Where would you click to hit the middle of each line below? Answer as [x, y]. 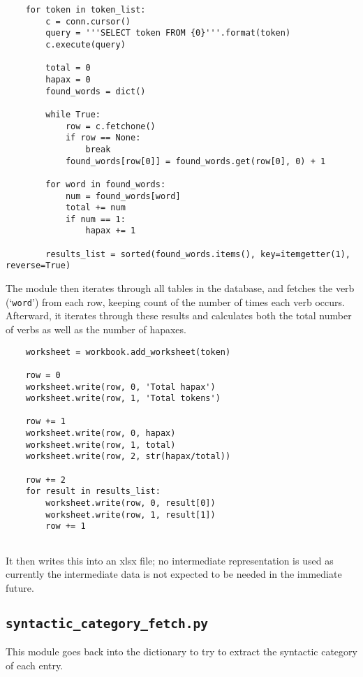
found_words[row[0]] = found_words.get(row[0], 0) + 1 [195, 161]
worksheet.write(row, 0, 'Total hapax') [120, 387]
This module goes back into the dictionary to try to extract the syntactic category [181, 651]
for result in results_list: [93, 492]
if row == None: [103, 138]
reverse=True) [38, 266]
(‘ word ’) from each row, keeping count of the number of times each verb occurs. [175, 301]
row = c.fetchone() [110, 126]
